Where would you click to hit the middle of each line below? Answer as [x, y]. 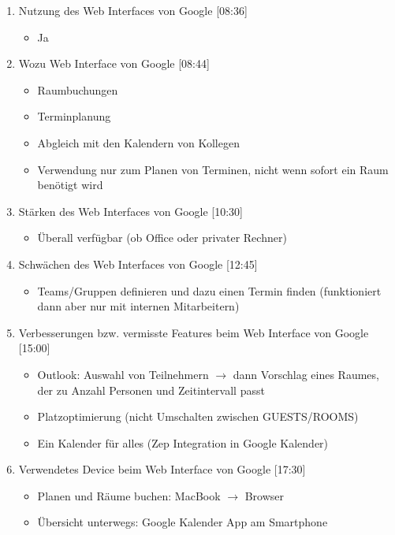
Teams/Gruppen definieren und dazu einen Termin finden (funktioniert [209, 290]
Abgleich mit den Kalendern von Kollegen [138, 142]
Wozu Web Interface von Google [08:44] [114, 63]
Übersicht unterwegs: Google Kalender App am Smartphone [183, 522]
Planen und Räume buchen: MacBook [129, 495]
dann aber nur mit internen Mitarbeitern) [138, 306]
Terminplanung [74, 116]
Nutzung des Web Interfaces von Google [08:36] [133, 10]
